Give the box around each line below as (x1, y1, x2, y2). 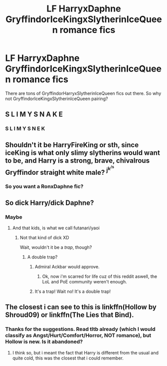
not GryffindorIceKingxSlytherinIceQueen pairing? (5, 96, 108, 102)
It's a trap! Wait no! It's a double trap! (34, 288, 111, 294)
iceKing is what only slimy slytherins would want (5, 148, 161, 157)
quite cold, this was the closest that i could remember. (12, 355, 124, 361)
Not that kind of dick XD (19, 234, 69, 240)
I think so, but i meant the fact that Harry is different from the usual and (12, 349, 159, 355)
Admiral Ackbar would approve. (34, 263, 100, 269)
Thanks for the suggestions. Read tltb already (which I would (5, 326, 156, 333)
